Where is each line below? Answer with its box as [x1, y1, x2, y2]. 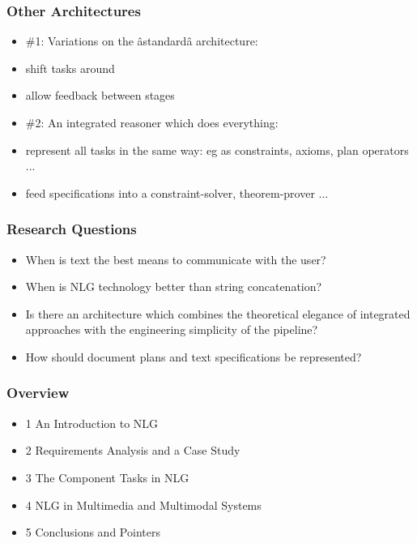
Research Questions [6, 219, 137, 239]
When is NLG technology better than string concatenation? [25, 278, 322, 295]
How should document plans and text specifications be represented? [25, 348, 362, 365]
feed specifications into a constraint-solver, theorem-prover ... [25, 184, 329, 201]
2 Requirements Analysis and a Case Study [25, 442, 240, 459]
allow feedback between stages [25, 87, 175, 104]
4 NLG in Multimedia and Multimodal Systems [25, 496, 262, 513]
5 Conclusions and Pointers [25, 524, 160, 541]
